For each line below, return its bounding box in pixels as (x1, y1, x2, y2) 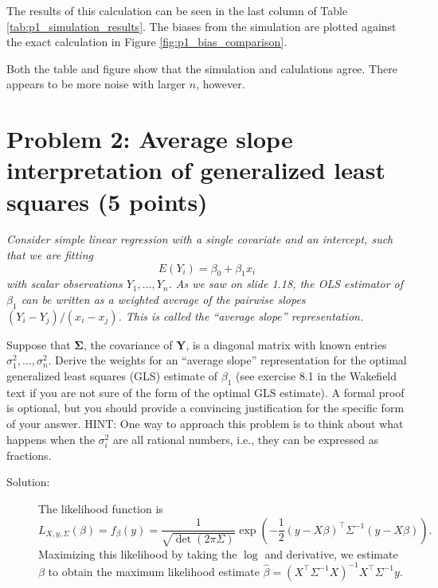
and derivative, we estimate (264, 545, 398, 562)
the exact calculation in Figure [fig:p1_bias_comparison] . (6, 33, 287, 50)
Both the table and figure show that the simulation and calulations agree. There (6, 60, 397, 76)
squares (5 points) (6, 185, 208, 217)
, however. (196, 76, 245, 92)
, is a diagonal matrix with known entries (186, 336, 387, 352)
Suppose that (6, 336, 71, 352)
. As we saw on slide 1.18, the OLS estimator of (168, 275, 403, 292)
